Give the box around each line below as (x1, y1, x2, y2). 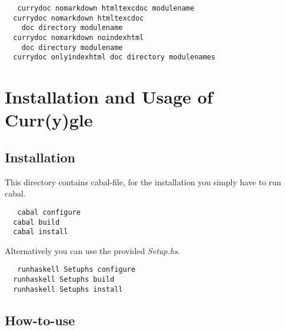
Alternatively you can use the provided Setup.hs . (5, 244, 180, 256)
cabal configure (17, 208, 81, 216)
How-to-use (5, 311, 75, 329)
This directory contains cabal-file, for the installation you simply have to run (5, 175, 281, 188)
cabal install (13, 228, 68, 236)
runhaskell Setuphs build (13, 275, 115, 284)
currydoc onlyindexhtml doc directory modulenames (13, 53, 215, 62)
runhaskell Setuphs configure (17, 265, 135, 274)
